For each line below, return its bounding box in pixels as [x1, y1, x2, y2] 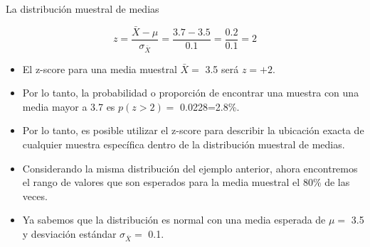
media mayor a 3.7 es [22, 99, 115, 114]
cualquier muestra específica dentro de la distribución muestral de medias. [22, 137, 345, 151]
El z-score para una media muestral [22, 61, 177, 76]
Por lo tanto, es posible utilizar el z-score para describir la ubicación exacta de [22, 123, 364, 138]
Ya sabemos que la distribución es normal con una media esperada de [22, 212, 326, 227]
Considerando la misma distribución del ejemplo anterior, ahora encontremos [22, 160, 358, 175]
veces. [22, 188, 48, 203]
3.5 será [205, 61, 239, 76]
